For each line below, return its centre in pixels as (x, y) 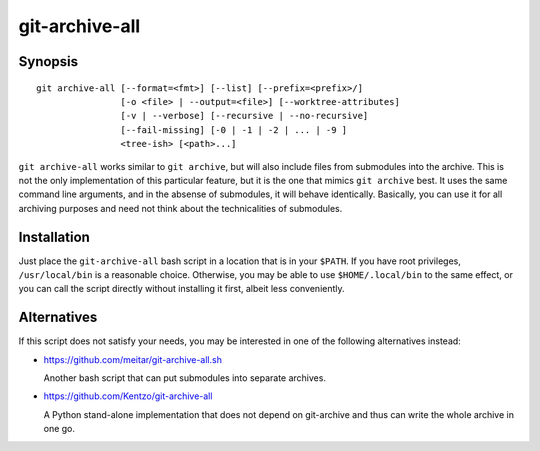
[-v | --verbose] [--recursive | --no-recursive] (244, 116)
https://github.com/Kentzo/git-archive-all (128, 396)
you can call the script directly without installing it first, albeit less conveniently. (181, 289)
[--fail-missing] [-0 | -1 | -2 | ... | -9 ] (234, 129)
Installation (54, 236)
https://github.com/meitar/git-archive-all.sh (132, 359)
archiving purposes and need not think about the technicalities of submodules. (180, 208)
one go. (59, 429)
